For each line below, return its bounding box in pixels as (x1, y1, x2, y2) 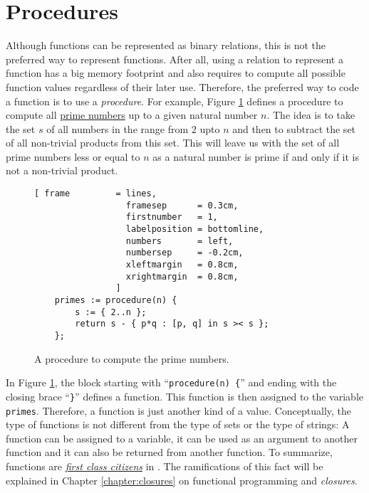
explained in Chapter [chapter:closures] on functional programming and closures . (6, 472, 358, 487)
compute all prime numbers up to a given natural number (6, 107, 258, 122)
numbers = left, (125, 235, 234, 246)
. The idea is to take (266, 107, 355, 122)
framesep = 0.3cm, (125, 200, 239, 211)
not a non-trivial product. (6, 163, 118, 178)
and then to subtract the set (232, 121, 356, 136)
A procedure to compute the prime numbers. (34, 351, 229, 366)
